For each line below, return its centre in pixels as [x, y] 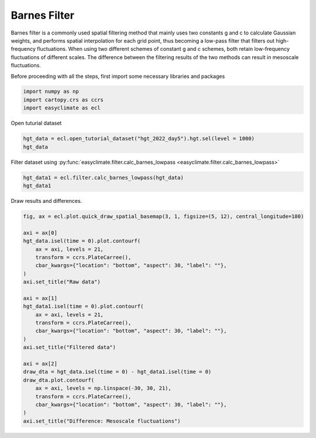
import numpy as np [51, 92]
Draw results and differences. [47, 201]
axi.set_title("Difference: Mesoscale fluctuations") [102, 421]
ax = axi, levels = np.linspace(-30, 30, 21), [104, 388]
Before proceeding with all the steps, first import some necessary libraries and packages [118, 76]
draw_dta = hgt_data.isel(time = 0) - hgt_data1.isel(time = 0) [117, 372]
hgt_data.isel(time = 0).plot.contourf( [82, 241]
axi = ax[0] [40, 233]
